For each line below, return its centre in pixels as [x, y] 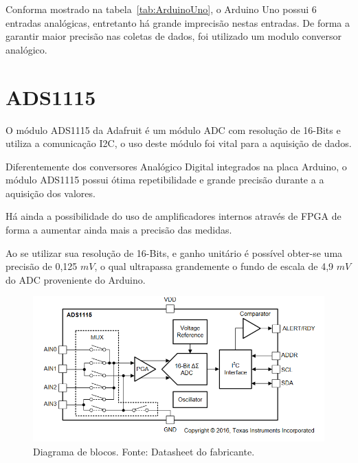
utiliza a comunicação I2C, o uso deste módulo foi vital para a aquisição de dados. [179, 143]
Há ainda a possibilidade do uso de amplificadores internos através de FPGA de [174, 216]
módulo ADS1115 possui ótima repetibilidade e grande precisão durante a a [165, 180]
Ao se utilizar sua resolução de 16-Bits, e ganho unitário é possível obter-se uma [174, 252]
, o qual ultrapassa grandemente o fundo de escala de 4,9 [214, 266]
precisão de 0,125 [42, 266]
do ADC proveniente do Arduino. [76, 279]
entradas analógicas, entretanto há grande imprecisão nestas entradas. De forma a [178, 22]
